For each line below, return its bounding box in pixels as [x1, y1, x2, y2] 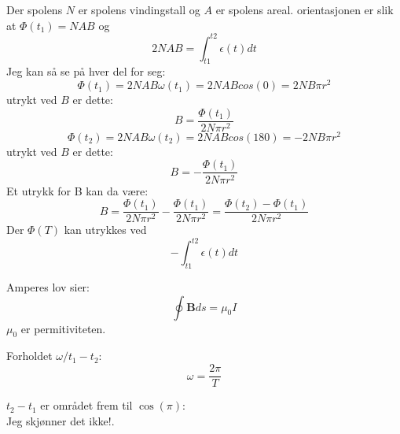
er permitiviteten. [20, 320, 106, 336]
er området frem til [40, 397, 133, 414]
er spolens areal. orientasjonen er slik [215, 2, 394, 17]
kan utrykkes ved [64, 221, 147, 238]
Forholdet [6, 347, 53, 364]
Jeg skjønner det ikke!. [6, 412, 115, 428]
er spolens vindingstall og [78, 2, 200, 17]
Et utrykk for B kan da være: [6, 182, 149, 198]
